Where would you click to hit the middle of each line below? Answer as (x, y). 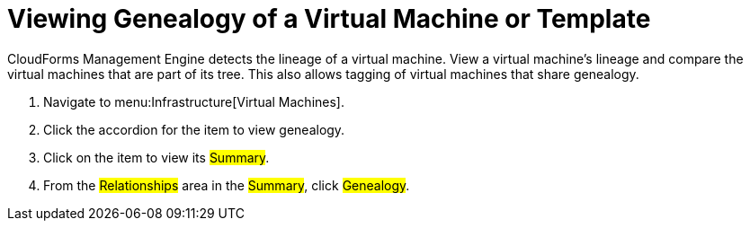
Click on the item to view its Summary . (156, 157)
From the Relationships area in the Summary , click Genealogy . (227, 185)
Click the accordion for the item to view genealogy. (194, 129)
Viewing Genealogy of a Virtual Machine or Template (329, 19)
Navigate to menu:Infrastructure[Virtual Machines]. (194, 101)
